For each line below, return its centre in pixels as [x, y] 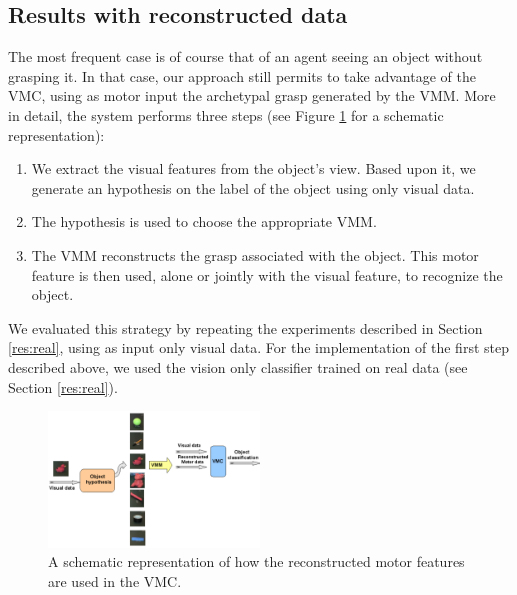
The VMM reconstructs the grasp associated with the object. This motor [255, 254]
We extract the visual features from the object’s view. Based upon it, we [253, 168]
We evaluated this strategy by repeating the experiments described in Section [245, 327]
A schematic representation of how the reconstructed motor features [256, 561]
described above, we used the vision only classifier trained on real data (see [238, 366]
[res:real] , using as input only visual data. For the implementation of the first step [258, 347]
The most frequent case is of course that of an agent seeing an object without [245, 56]
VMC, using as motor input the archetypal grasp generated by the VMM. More [252, 95]
